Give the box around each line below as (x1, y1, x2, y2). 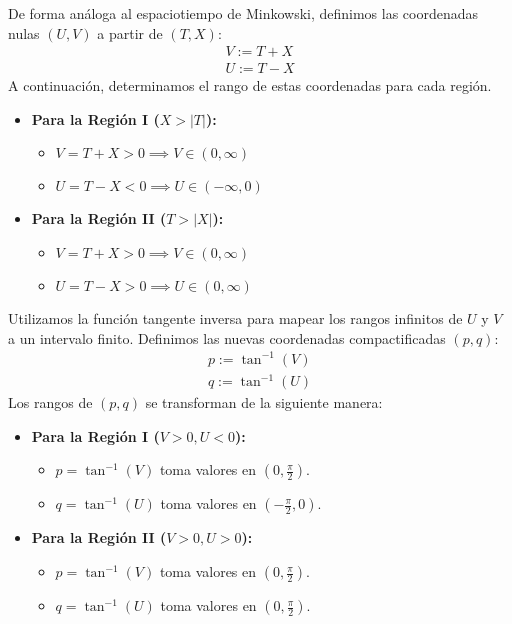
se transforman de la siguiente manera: (145, 392, 383, 413)
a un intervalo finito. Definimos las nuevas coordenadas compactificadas (8, 327, 446, 348)
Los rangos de (8, 392, 93, 413)
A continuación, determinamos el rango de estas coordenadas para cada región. (8, 75, 492, 96)
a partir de (97, 22, 163, 43)
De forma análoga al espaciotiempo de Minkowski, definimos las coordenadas (8, 3, 479, 23)
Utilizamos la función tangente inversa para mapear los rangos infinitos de (8, 308, 463, 329)
